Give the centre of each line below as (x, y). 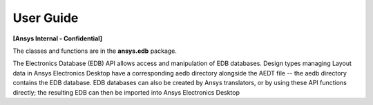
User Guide (46, 18)
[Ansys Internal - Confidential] (58, 38)
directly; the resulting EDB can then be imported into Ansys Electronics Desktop (126, 92)
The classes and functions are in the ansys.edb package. (95, 51)
